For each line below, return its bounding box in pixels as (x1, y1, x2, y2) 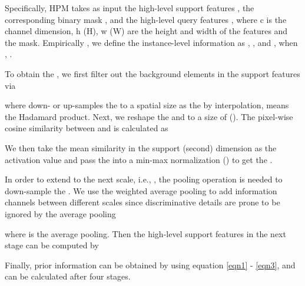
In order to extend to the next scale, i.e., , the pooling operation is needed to (5, 173, 283, 185)
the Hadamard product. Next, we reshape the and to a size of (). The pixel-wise (5, 110, 293, 122)
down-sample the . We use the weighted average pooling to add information (5, 184, 277, 197)
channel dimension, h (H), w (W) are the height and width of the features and (5, 25, 288, 37)
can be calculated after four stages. (5, 270, 131, 282)
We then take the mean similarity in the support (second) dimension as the (5, 141, 277, 154)
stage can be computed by (5, 239, 99, 251)
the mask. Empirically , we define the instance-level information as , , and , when (5, 36, 298, 48)
